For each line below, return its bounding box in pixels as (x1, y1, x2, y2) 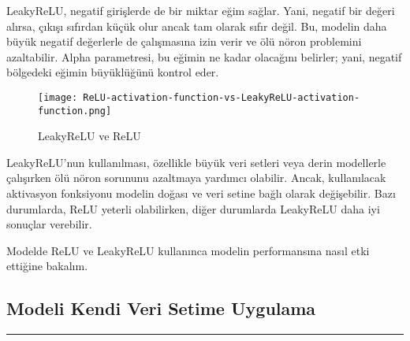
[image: (38, 91, 78, 103)
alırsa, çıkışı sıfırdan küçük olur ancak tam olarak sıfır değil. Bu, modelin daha (6, 17, 387, 34)
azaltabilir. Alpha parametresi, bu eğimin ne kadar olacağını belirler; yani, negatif (6, 48, 402, 65)
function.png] (38, 105, 112, 117)
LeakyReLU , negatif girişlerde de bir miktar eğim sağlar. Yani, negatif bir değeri (6, 2, 395, 18)
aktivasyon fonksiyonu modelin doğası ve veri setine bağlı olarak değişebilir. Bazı (6, 185, 396, 202)
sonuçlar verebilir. (6, 216, 92, 232)
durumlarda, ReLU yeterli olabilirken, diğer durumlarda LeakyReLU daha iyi (6, 200, 380, 217)
